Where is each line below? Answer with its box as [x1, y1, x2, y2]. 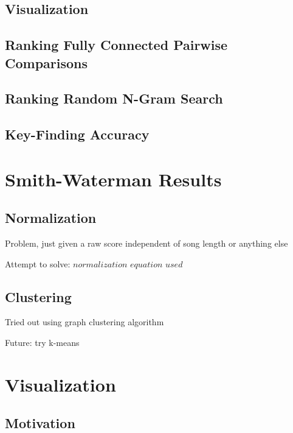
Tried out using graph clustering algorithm [5, 315, 164, 328]
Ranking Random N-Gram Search [5, 89, 223, 108]
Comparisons [5, 53, 88, 72]
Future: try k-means [5, 336, 80, 349]
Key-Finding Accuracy [5, 125, 150, 144]
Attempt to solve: [5, 257, 71, 270]
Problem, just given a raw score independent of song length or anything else [5, 237, 288, 250]
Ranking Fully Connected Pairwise [5, 35, 228, 54]
